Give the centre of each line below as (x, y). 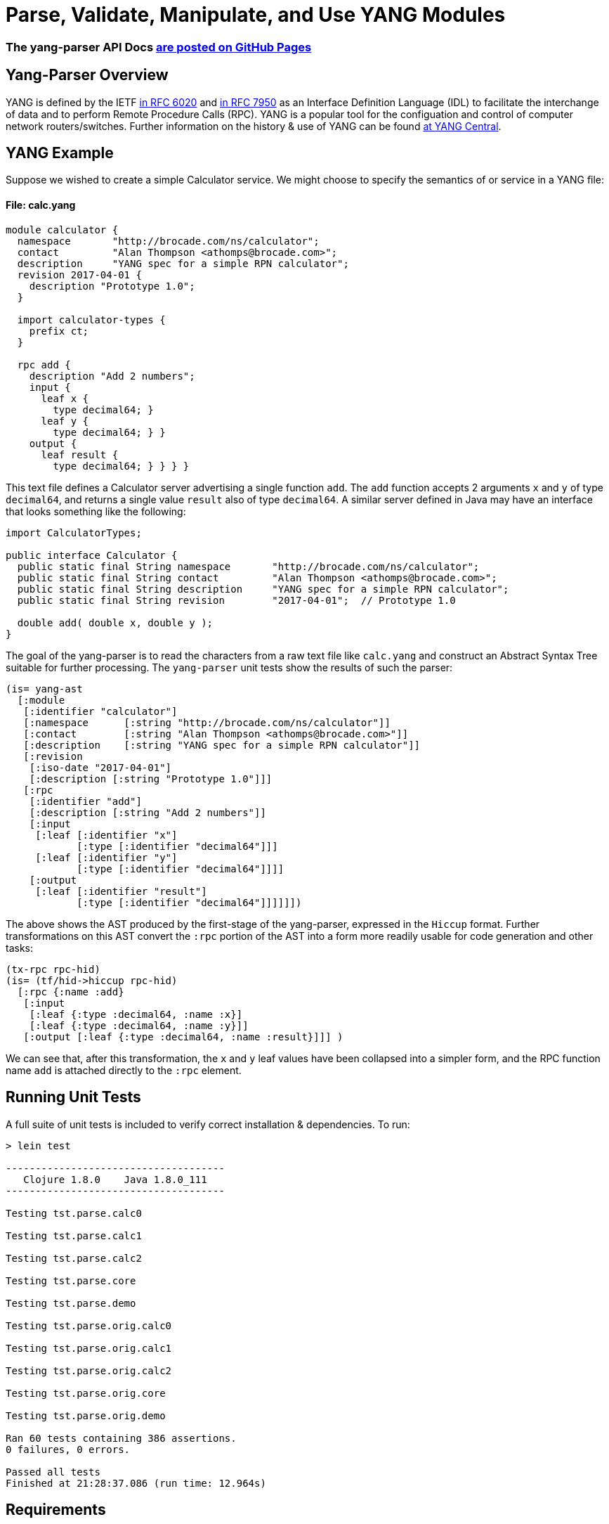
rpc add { (44, 364)
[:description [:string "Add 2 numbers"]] (148, 812)
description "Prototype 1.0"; (112, 286)
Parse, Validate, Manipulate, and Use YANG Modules (256, 15)
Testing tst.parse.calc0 (74, 1213)
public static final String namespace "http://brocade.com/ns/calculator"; (248, 566)
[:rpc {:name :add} (71, 992)
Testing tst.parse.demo (71, 1303)
